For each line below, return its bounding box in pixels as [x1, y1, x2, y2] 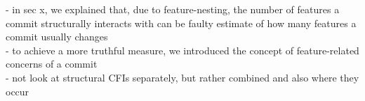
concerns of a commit [6, 56, 98, 71]
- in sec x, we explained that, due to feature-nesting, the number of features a [6, 2, 340, 16]
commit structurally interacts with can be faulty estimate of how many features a [6, 15, 357, 30]
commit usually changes [6, 29, 108, 44]
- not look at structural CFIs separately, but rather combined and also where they [6, 70, 359, 84]
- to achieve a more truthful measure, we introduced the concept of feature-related [6, 42, 359, 57]
